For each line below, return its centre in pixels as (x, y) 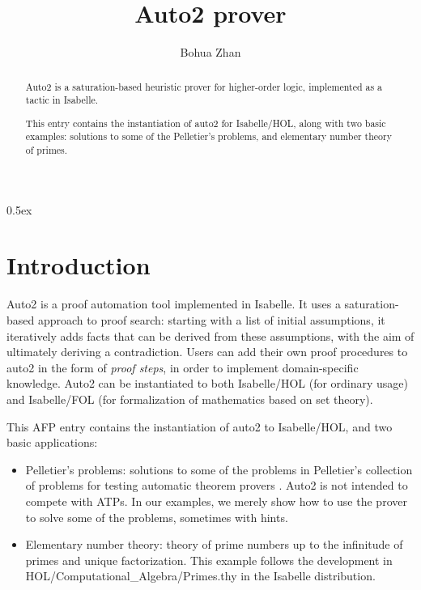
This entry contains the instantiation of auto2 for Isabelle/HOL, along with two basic (206, 123)
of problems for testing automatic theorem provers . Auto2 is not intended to (217, 485)
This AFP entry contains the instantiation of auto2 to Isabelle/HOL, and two (200, 426)
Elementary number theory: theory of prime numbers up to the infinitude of (214, 544)
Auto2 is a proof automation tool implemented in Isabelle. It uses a (174, 304)
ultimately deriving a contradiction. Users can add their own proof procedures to (207, 352)
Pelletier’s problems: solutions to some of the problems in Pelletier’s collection (219, 469)
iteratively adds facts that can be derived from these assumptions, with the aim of (210, 335)
